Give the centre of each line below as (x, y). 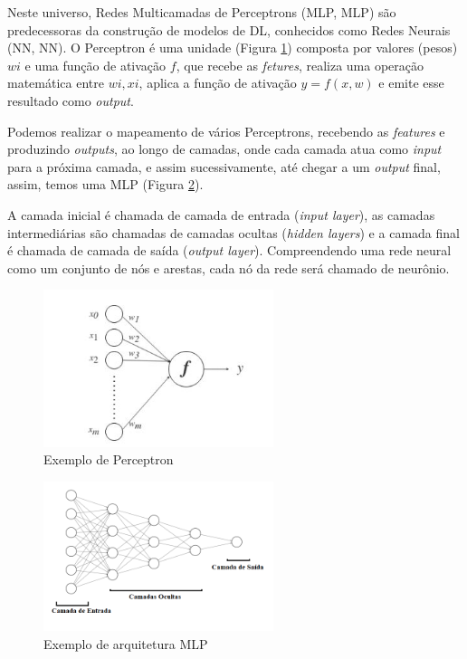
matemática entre (56, 83)
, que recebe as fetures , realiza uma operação (300, 65)
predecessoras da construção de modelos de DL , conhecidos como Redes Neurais (229, 29)
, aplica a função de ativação (218, 83)
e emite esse (411, 83)
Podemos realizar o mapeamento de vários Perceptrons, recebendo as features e (226, 131)
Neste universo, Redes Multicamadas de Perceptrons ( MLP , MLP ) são (202, 12)
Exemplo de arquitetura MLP (126, 643)
